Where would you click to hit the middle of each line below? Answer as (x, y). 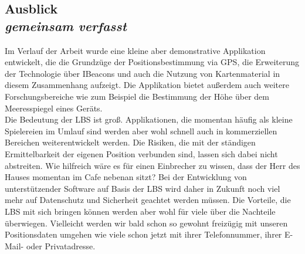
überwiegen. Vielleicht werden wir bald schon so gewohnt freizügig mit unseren (146, 223)
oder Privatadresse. (61, 245)
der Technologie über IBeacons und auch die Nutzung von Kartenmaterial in (143, 73)
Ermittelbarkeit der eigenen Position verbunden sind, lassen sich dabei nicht (141, 153)
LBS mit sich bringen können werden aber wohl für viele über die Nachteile (140, 211)
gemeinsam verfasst (66, 26)
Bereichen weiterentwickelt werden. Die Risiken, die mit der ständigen (130, 142)
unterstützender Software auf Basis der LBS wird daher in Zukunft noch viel (143, 188)
